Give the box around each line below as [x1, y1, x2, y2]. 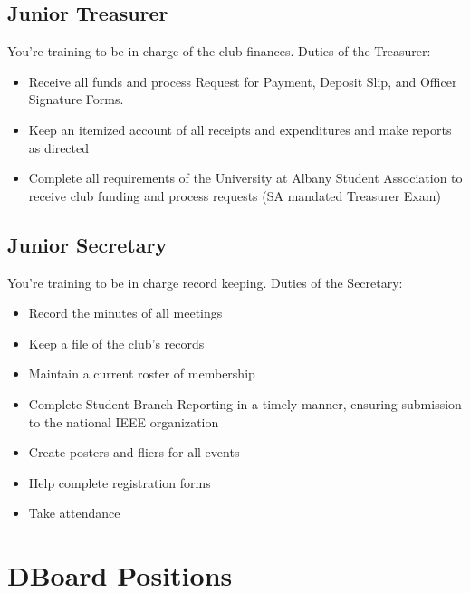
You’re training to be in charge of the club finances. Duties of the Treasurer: [7, 42, 431, 61]
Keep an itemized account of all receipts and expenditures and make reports [28, 120, 452, 139]
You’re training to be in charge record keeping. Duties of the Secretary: [7, 273, 403, 292]
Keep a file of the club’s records [28, 333, 205, 352]
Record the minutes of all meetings [28, 303, 223, 322]
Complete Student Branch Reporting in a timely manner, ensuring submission [28, 394, 462, 413]
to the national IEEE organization [28, 412, 219, 431]
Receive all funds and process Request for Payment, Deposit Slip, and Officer [28, 72, 457, 91]
